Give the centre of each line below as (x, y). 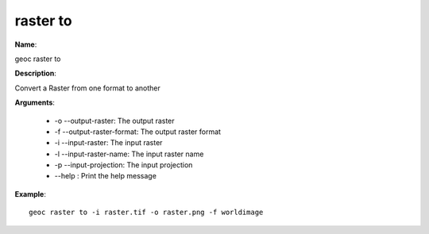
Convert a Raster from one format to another (87, 88)
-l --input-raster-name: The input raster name (129, 154)
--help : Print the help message (105, 176)
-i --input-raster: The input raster (108, 143)
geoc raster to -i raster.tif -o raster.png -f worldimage (146, 213)
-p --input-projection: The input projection (124, 165)
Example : (31, 194)
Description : (36, 73)
